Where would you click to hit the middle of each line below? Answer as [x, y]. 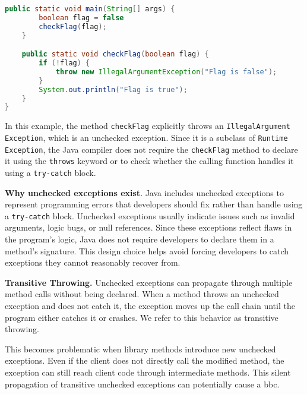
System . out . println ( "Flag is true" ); [113, 89]
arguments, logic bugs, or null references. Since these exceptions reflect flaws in [148, 227]
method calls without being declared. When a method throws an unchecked [142, 294]
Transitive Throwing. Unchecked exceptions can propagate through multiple [149, 282]
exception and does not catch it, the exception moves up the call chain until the [150, 305]
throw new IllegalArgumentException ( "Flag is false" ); [166, 72]
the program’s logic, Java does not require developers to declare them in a [140, 239]
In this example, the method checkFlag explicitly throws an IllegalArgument [148, 126]
